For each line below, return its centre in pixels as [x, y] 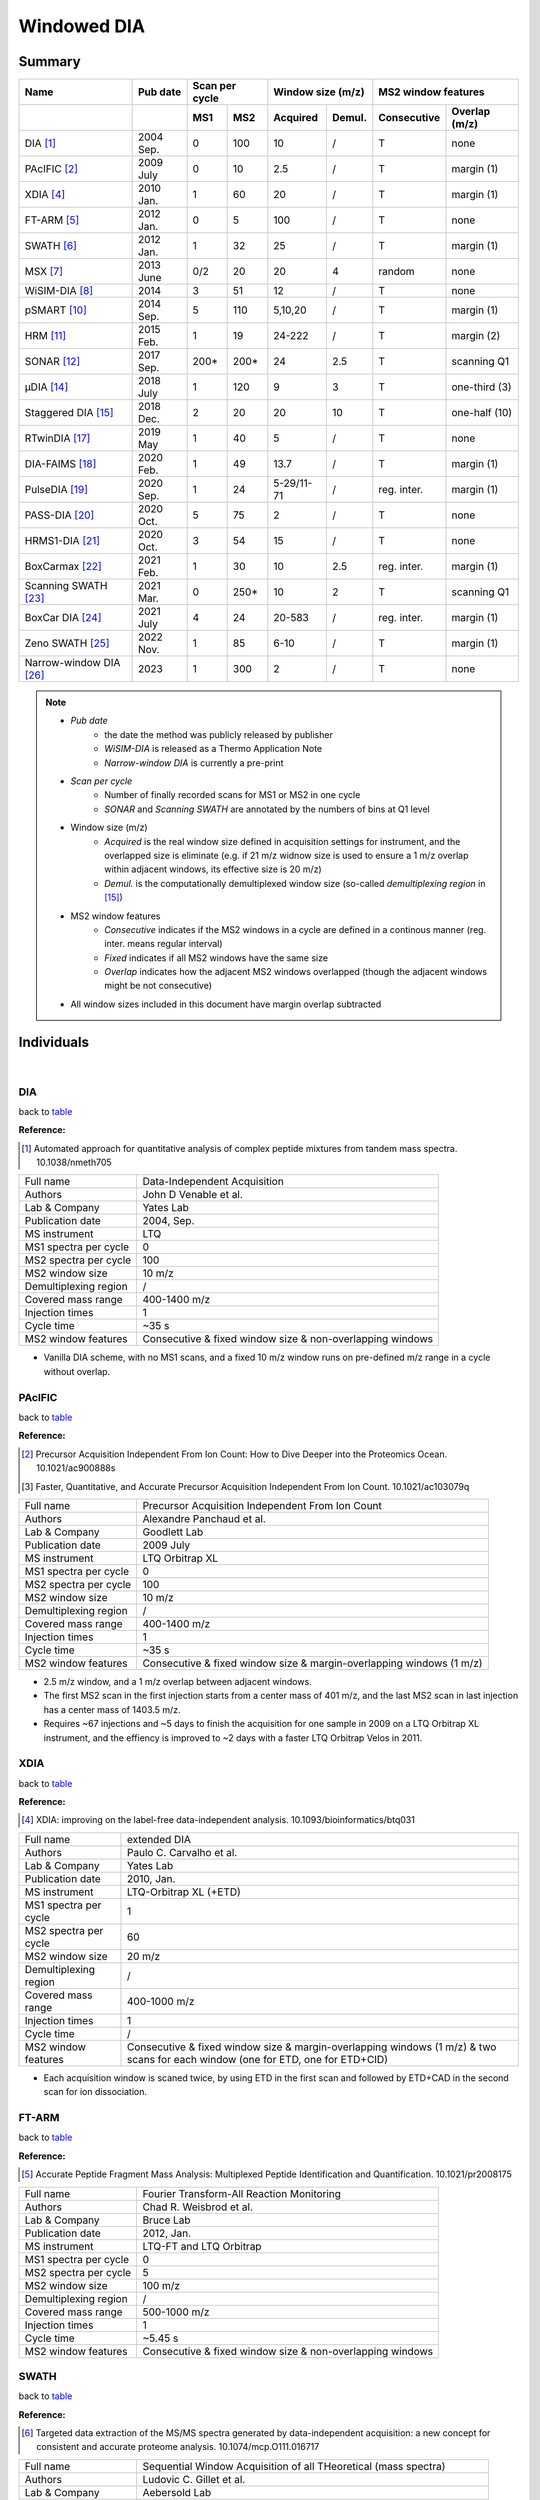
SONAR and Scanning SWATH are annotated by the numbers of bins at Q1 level [267, 809]
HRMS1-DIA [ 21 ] [62, 541]
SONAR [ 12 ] [52, 362]
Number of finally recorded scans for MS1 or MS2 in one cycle [232, 795]
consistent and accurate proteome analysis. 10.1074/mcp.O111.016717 [178, 2447]
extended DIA [159, 1839]
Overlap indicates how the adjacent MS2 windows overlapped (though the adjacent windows [296, 972]
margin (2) [476, 336]
